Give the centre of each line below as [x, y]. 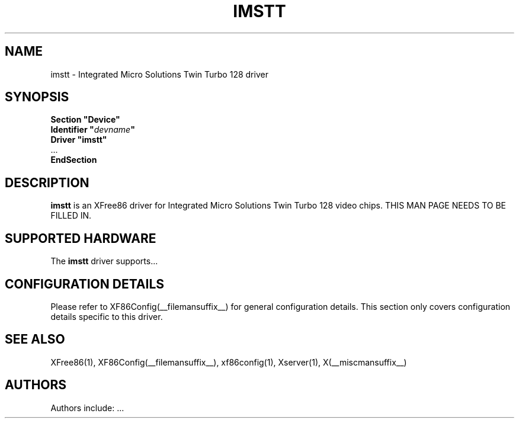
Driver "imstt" [79, 140]
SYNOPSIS [37, 97]
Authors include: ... [87, 408]
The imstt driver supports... [104, 261]
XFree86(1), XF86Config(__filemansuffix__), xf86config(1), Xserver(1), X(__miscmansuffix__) [229, 362]
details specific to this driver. [107, 316]
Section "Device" [85, 120]
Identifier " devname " [93, 130]
